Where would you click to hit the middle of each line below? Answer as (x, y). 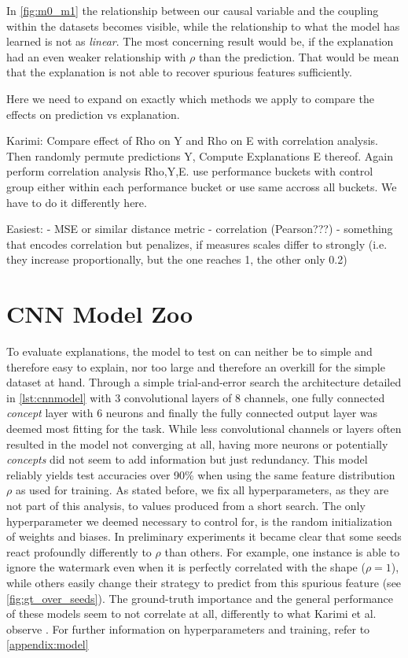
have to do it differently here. (77, 202)
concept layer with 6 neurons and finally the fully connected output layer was (192, 413)
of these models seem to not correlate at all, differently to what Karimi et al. (191, 614)
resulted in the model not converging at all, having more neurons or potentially (197, 444)
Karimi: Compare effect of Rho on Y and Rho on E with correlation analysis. (193, 140)
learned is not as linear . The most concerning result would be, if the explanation (200, 41)
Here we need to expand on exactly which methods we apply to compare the (190, 98)
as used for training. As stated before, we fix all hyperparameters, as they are (202, 490)
